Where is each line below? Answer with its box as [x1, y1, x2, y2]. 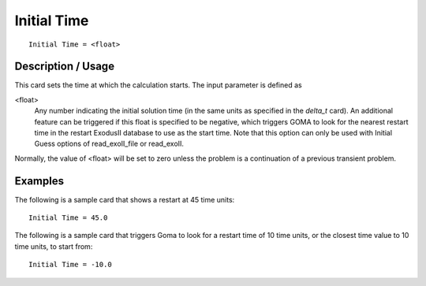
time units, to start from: [14, 241, 93, 251]
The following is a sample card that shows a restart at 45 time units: [14, 195, 235, 204]
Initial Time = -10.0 [28, 260, 112, 269]
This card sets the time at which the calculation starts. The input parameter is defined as [14, 80, 303, 90]
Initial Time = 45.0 [28, 214, 108, 222]
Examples [14, 174, 65, 188]
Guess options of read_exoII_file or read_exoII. [34, 139, 185, 149]
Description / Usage [14, 60, 114, 73]
